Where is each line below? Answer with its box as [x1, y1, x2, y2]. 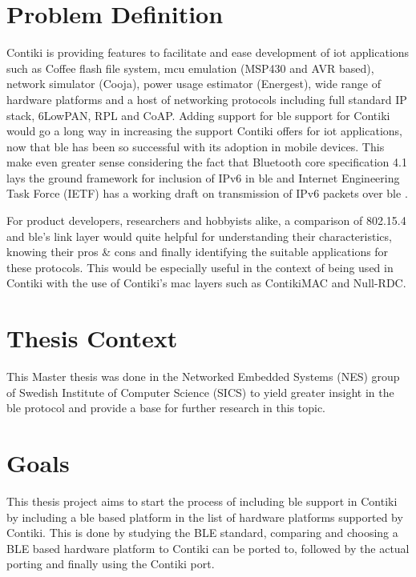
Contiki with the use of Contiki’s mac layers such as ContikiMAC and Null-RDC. [6, 274, 406, 291]
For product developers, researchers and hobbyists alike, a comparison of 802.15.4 [6, 212, 406, 229]
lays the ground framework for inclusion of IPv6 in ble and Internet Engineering [6, 169, 400, 186]
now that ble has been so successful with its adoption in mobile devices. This [6, 138, 385, 154]
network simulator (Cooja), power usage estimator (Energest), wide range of [6, 75, 381, 92]
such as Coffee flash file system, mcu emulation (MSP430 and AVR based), [6, 59, 374, 76]
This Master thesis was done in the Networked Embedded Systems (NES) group [6, 368, 400, 385]
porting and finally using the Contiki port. [6, 555, 215, 572]
